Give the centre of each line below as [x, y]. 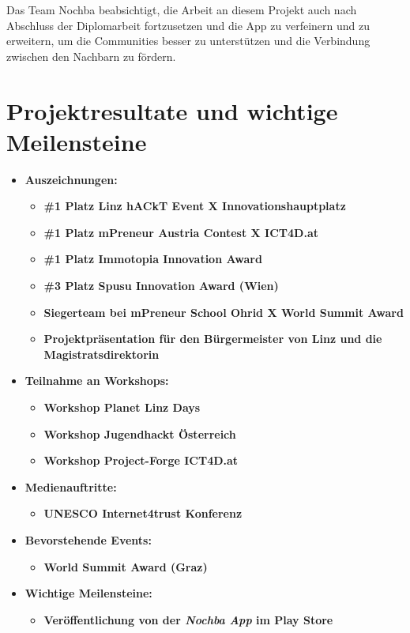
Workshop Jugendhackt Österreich [140, 433]
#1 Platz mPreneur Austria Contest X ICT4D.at [181, 232]
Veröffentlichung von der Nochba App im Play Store [188, 619]
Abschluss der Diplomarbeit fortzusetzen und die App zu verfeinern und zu [188, 25]
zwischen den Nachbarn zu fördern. [91, 56]
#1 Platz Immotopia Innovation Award [153, 259]
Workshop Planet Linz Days [122, 407]
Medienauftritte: [71, 486]
